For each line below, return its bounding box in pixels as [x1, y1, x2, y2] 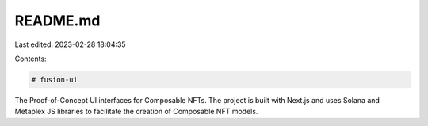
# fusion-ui [31, 75, 78, 84]
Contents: [14, 54, 47, 63]
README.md [14, 12, 101, 29]
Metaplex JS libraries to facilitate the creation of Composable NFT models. [14, 107, 258, 116]
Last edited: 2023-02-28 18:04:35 [14, 40, 126, 49]
